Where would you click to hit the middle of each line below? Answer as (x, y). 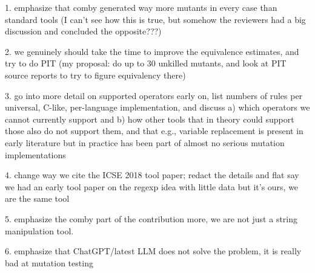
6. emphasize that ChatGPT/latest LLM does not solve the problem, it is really (153, 251)
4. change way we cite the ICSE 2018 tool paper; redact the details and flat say (152, 175)
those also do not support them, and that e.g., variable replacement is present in (154, 131)
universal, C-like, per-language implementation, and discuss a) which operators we (157, 107)
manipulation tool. (39, 230)
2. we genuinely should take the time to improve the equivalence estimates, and (152, 51)
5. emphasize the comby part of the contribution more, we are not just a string (151, 218)
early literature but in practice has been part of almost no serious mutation (145, 142)
